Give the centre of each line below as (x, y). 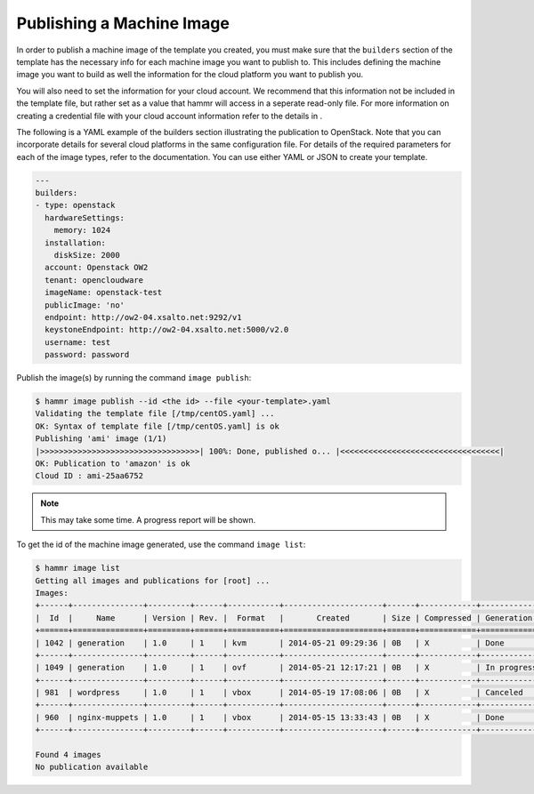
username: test (78, 342)
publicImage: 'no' (85, 305)
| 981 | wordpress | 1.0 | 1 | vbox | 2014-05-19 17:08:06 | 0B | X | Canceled (279, 693)
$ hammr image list (77, 568)
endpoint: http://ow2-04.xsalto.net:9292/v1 (143, 317)
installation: (76, 243)
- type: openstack (75, 205)
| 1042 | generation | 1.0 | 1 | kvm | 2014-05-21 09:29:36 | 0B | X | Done (270, 643)
